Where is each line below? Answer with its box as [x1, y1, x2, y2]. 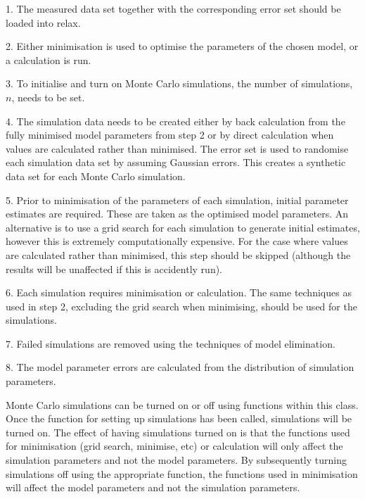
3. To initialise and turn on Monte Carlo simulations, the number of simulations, [6, 76, 353, 91]
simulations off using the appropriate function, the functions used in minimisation [6, 466, 358, 481]
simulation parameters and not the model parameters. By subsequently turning [6, 453, 347, 467]
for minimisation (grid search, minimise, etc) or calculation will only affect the [6, 438, 343, 453]
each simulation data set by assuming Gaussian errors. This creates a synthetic [6, 155, 346, 170]
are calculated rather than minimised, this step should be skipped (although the [6, 247, 351, 262]
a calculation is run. [6, 52, 91, 67]
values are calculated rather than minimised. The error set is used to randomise [6, 141, 349, 156]
